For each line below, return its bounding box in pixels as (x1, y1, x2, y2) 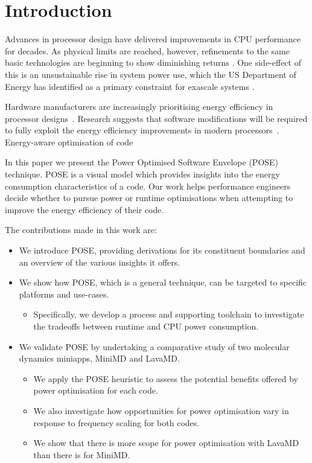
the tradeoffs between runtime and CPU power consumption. (33, 320, 259, 332)
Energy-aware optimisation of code (5, 135, 133, 148)
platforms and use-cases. (19, 287, 109, 300)
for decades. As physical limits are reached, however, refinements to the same (5, 44, 290, 57)
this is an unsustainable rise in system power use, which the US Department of (5, 68, 296, 80)
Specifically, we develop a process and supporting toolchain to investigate (33, 308, 304, 321)
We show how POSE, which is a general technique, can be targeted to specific (19, 276, 307, 289)
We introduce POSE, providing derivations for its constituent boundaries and (19, 244, 305, 257)
